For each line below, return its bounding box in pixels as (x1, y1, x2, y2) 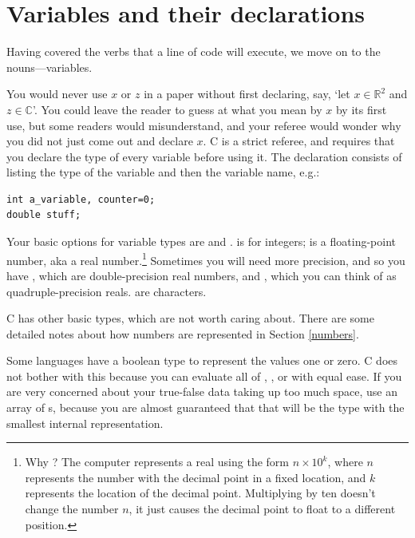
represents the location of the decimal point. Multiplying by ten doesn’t (25, 485, 376, 501)
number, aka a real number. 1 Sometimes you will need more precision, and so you (6, 249, 405, 268)
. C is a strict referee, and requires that (203, 133, 395, 149)
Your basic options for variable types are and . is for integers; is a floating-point (6, 233, 396, 250)
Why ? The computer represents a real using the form (25, 453, 289, 470)
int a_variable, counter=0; (6, 193, 156, 205)
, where (327, 453, 363, 470)
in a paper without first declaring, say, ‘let (144, 85, 350, 102)
